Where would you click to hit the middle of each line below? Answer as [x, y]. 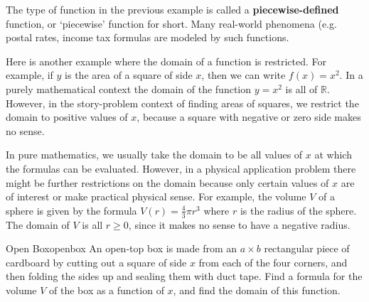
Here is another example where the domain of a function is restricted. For [166, 61]
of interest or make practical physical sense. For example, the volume [156, 196]
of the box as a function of [107, 290]
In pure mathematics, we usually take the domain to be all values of [154, 155]
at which [333, 155]
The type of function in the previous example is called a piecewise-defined [172, 9]
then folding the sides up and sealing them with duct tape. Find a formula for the [184, 276]
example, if [30, 75]
